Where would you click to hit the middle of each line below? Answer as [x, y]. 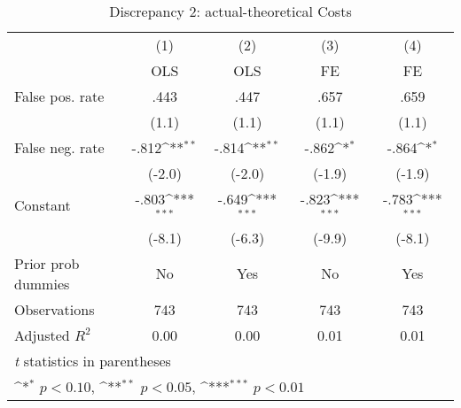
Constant [43, 205]
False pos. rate [59, 96]
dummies [42, 283]
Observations [55, 309]
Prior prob [47, 263]
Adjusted [42, 335]
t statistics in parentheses [93, 360]
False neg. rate [59, 147]
